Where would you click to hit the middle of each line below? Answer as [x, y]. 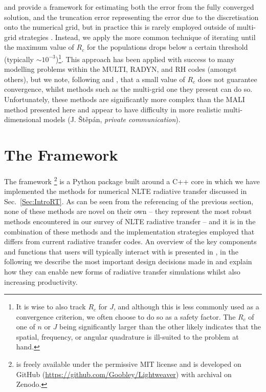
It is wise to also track [51, 307]
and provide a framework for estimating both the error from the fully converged [129, 7]
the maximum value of [39, 47]
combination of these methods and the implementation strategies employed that [129, 231]
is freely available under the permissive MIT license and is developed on [129, 364]
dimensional [23, 119]
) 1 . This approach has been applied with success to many [145, 58]
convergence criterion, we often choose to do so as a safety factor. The [126, 316]
